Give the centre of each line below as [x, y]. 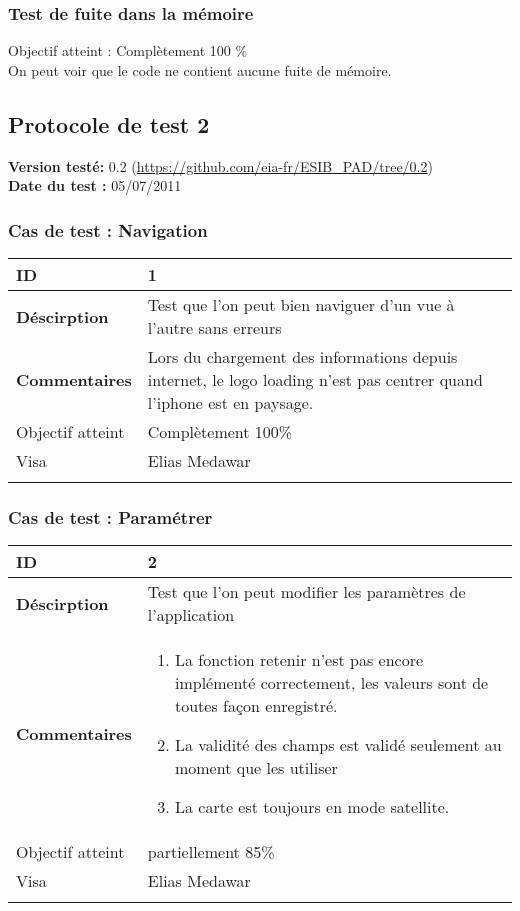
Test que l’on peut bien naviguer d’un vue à [301, 305]
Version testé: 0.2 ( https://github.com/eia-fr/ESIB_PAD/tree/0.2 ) [220, 165]
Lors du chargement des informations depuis [302, 357]
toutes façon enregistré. [256, 706]
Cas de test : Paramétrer [110, 516]
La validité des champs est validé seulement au [338, 745]
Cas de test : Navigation [108, 229]
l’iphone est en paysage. [230, 403]
